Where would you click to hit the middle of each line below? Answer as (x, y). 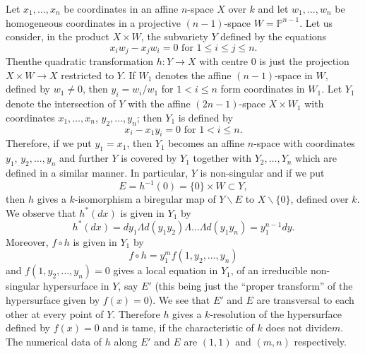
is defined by (205, 117)
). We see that (179, 299)
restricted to (88, 75)
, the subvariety (174, 36)
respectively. (320, 341)
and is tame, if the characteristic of (178, 328)
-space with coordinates (304, 143)
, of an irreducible (269, 270)
